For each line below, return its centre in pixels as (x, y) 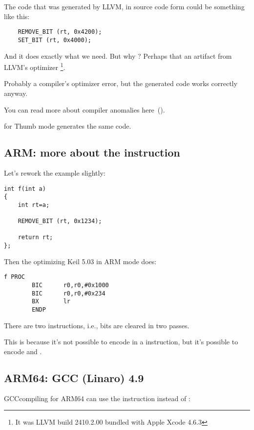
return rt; (35, 238)
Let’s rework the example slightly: (55, 172)
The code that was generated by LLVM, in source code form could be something (124, 6)
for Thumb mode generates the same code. (68, 126)
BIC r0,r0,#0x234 (69, 293)
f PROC (14, 277)
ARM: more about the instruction (92, 152)
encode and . (23, 351)
